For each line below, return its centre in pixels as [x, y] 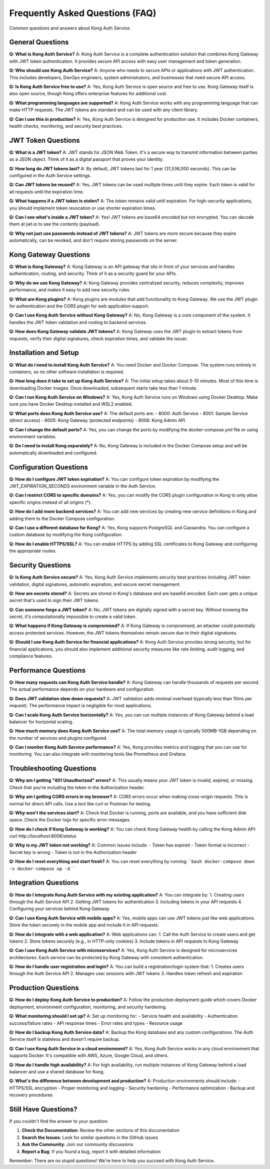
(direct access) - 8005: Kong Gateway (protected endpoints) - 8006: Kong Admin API [97, 420]
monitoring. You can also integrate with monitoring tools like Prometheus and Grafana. [98, 754]
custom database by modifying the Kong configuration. [66, 535]
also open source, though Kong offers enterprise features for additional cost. [88, 94]
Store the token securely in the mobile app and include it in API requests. [84, 925]
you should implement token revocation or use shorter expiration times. [83, 208]
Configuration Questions [49, 467]
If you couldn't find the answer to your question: [59, 1121]
